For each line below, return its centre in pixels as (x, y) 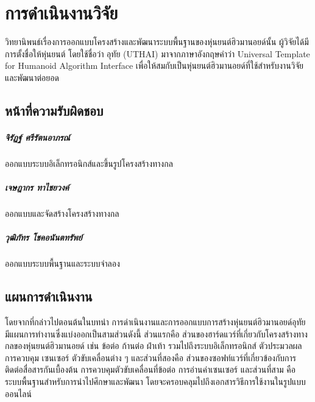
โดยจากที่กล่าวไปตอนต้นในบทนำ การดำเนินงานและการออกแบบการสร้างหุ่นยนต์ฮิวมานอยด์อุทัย (155, 321)
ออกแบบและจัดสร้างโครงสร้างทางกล (62, 213)
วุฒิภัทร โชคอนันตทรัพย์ (44, 237)
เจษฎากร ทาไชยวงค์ (37, 187)
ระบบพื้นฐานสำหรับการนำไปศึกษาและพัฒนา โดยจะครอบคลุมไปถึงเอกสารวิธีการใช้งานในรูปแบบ (155, 381)
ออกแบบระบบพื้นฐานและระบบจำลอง (62, 263)
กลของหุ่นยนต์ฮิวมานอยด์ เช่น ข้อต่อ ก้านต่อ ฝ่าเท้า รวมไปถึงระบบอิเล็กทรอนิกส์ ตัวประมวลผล (154, 346)
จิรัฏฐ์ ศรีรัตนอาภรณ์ (37, 137)
